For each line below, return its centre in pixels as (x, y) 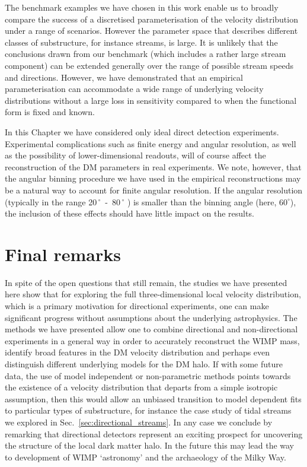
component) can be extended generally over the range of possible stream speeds (149, 65)
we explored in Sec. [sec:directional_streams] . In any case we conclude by (139, 422)
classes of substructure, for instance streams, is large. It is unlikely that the (141, 42)
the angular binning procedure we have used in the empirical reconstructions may (153, 178)
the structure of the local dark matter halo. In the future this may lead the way (150, 445)
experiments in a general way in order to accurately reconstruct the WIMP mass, (152, 340)
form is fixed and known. (50, 112)
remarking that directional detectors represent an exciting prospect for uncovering (154, 433)
